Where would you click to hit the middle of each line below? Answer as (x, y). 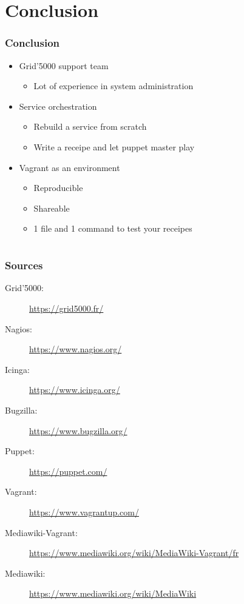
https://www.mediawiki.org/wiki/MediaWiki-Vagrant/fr (134, 553)
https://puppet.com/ (68, 471)
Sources (24, 265)
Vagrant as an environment (69, 167)
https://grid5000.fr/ (66, 308)
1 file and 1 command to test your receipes (113, 228)
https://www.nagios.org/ (76, 349)
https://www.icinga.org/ (75, 390)
